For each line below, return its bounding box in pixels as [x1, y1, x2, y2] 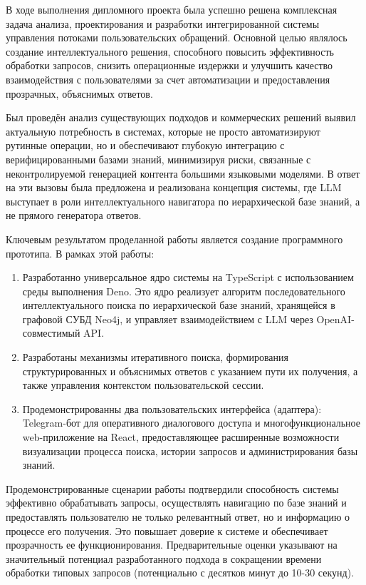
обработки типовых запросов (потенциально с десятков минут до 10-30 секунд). [6, 565, 355, 580]
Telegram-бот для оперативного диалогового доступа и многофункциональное [22, 415, 361, 430]
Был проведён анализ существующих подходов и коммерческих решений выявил [6, 110, 356, 125]
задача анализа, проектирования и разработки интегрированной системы [6, 16, 320, 31]
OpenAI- [316, 311, 355, 326]
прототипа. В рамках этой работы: [6, 245, 155, 260]
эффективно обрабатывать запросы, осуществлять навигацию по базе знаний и [6, 495, 347, 510]
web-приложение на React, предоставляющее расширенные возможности [22, 429, 340, 444]
